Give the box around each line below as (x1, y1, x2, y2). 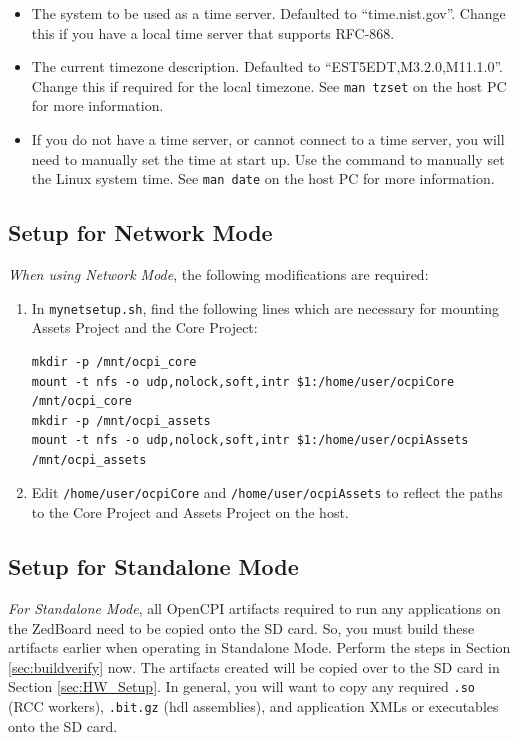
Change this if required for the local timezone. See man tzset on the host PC (31, 75, 507, 96)
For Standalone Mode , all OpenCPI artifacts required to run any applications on (8, 597, 501, 618)
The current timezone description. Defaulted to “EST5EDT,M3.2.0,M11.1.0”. (31, 56, 503, 77)
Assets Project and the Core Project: (31, 317, 258, 338)
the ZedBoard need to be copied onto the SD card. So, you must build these (8, 617, 475, 638)
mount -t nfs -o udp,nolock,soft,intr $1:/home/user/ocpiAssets (31, 433, 469, 448)
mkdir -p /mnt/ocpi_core (31, 354, 197, 369)
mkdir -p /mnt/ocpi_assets (31, 413, 211, 428)
